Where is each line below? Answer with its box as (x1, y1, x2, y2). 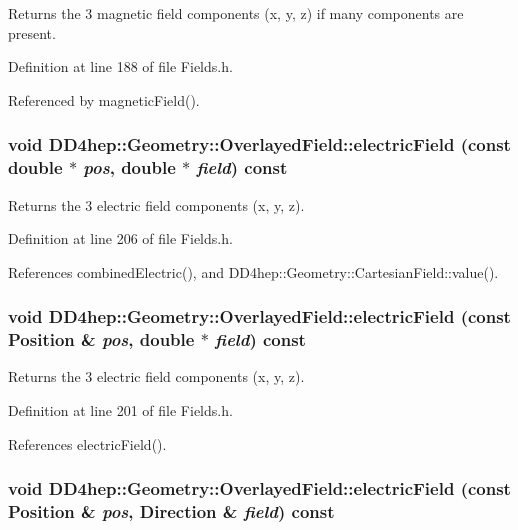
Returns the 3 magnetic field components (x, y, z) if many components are (8, 3, 464, 23)
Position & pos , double (8, 327, 195, 352)
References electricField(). (8, 433, 167, 454)
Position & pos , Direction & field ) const (8, 499, 335, 524)
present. (8, 22, 56, 43)
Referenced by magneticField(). (8, 89, 200, 110)
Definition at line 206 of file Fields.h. (8, 228, 233, 249)
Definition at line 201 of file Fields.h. (8, 400, 233, 421)
